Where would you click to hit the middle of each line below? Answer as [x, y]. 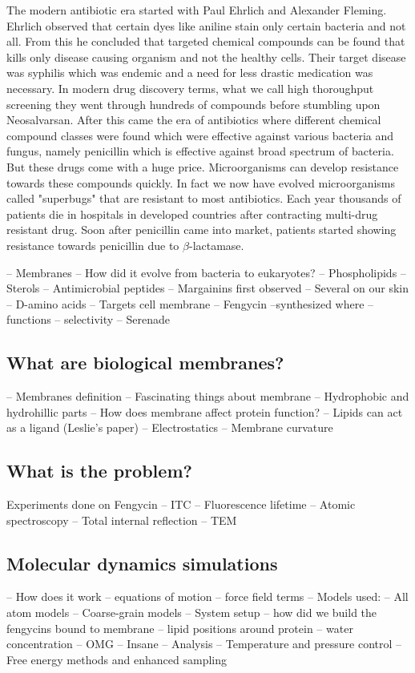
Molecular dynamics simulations [142, 563]
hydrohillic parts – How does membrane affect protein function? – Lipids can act [205, 411]
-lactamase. [216, 245]
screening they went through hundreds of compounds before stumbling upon [193, 104]
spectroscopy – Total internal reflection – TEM [122, 520]
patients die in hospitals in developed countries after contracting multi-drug [192, 214]
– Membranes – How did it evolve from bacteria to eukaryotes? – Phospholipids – [206, 272]
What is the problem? [99, 471]
